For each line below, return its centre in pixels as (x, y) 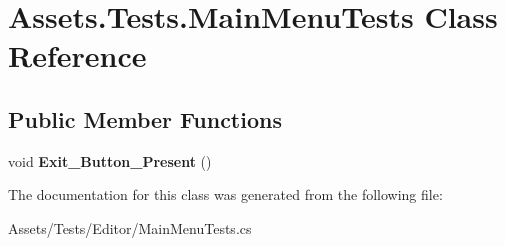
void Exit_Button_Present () (110, 160)
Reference (77, 55)
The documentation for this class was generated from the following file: (225, 194)
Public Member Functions (145, 118)
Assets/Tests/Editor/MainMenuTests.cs (130, 227)
